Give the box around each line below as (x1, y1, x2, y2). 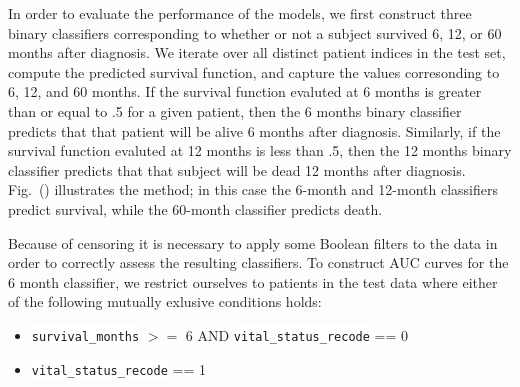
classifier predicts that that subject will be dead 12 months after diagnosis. (8, 159, 466, 180)
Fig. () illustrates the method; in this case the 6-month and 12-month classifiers (8, 179, 499, 200)
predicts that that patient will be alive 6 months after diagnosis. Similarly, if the (8, 120, 501, 141)
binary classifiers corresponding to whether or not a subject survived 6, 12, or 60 (8, 22, 502, 43)
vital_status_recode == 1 (31, 358, 206, 379)
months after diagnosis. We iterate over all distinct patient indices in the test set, (8, 42, 506, 63)
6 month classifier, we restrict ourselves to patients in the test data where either (8, 271, 498, 292)
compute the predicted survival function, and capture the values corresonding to (8, 61, 500, 82)
